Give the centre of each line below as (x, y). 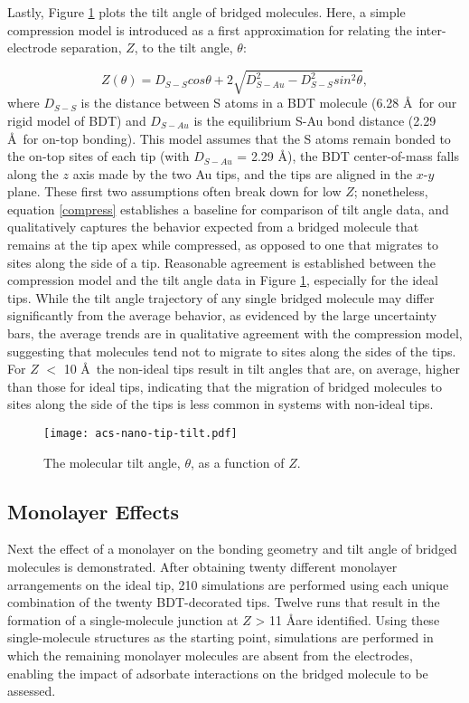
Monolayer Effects (94, 511)
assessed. (32, 691)
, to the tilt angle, (183, 47)
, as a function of (237, 462)
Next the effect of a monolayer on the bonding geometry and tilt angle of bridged (232, 549)
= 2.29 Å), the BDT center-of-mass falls (348, 156)
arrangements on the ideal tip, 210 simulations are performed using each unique (228, 584)
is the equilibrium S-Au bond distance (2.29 (315, 120)
